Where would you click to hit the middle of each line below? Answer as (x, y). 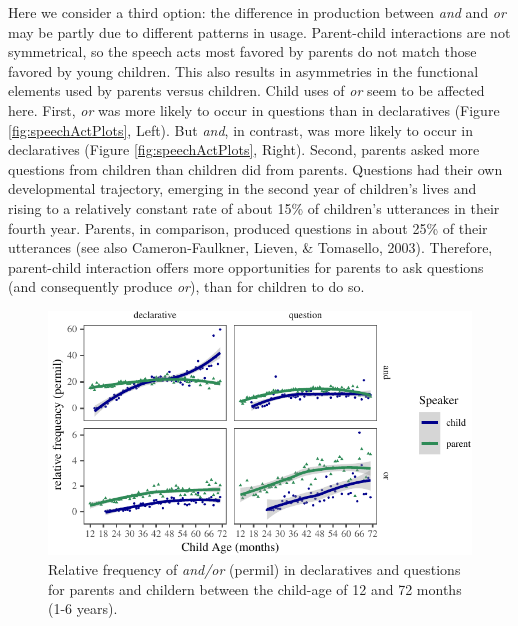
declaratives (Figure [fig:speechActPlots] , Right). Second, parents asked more (244, 149)
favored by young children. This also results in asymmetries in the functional (243, 70)
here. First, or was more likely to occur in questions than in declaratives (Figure (254, 109)
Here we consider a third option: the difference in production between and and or (257, 12)
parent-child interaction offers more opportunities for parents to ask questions (246, 266)
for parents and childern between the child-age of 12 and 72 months (255, 588)
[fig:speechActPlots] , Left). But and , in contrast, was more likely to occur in (240, 129)
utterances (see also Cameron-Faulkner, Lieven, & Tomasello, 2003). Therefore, (250, 247)
